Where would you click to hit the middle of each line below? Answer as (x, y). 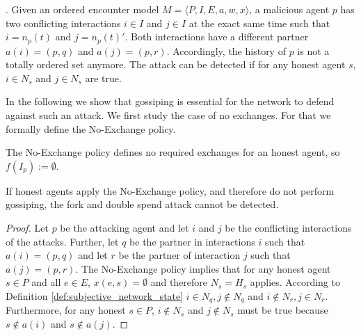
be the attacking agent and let (125, 227)
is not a (313, 50)
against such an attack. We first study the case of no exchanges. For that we (168, 115)
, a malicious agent (289, 9)
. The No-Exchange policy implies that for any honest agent (203, 268)
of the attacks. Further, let (62, 241)
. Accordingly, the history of (226, 50)
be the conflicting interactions (288, 227)
